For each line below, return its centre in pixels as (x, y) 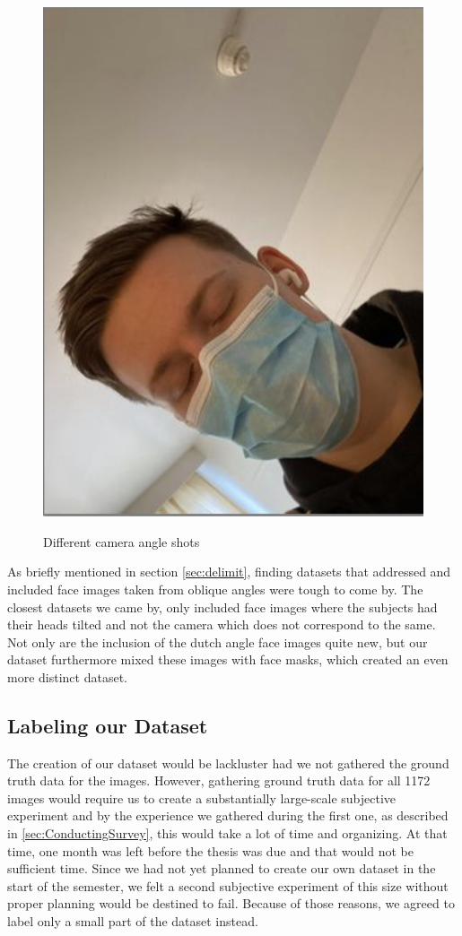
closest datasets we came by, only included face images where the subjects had (222, 607)
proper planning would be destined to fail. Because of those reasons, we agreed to (231, 903)
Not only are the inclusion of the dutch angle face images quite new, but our (218, 641)
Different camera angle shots (122, 541)
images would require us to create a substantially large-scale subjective (202, 797)
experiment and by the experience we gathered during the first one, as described (228, 815)
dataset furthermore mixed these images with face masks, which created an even (228, 659)
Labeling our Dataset (108, 725)
